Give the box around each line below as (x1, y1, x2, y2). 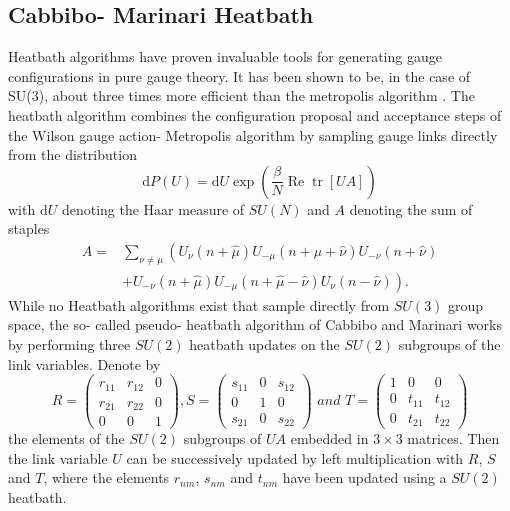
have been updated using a (282, 467, 447, 488)
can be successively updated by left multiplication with (126, 447, 464, 468)
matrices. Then (407, 428, 500, 449)
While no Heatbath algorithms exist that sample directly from (8, 294, 390, 315)
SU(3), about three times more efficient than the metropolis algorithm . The (8, 85, 475, 106)
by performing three (8, 334, 131, 354)
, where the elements (43, 467, 170, 488)
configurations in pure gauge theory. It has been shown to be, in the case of (8, 65, 471, 86)
